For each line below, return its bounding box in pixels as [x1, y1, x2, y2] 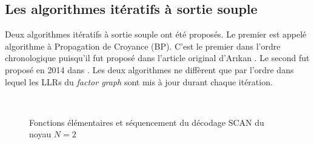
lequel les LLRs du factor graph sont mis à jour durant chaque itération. [5, 75, 273, 88]
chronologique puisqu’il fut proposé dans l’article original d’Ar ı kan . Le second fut [5, 51, 310, 64]
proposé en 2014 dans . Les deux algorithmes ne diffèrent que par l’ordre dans [5, 63, 294, 76]
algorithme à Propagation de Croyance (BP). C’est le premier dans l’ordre [5, 39, 281, 52]
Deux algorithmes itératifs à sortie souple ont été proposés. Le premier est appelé [5, 28, 307, 41]
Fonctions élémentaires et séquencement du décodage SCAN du [29, 116, 264, 128]
